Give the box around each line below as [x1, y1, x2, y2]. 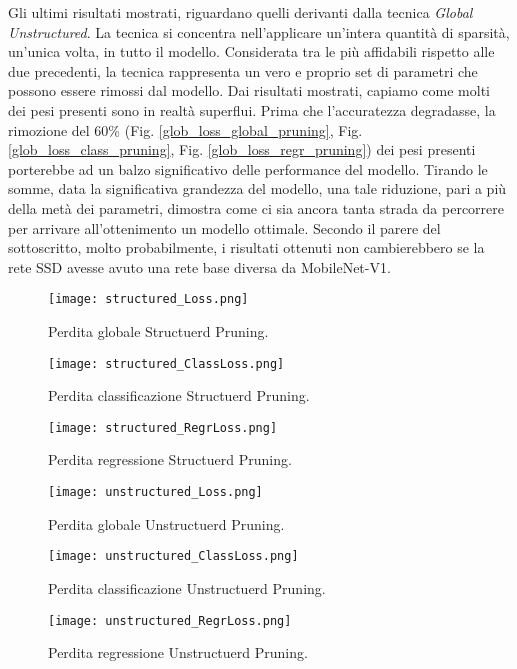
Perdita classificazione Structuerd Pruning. [48, 385, 310, 406]
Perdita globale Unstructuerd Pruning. [48, 513, 285, 534]
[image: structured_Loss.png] [48, 292, 249, 307]
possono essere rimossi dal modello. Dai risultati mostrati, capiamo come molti [8, 80, 490, 101]
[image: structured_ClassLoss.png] [48, 356, 285, 371]
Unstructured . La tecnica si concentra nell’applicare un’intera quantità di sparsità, [8, 21, 510, 42]
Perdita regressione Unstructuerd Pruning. [48, 642, 308, 663]
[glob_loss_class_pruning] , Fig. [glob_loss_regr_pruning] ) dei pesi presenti [8, 139, 476, 160]
